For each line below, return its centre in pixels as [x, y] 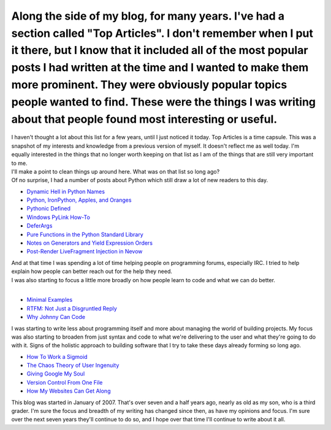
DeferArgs [40, 226]
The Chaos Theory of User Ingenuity [73, 366]
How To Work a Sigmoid [57, 356]
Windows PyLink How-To [58, 217]
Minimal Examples [50, 300]
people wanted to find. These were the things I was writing [163, 102]
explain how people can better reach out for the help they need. [92, 271]
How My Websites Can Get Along [69, 391]
